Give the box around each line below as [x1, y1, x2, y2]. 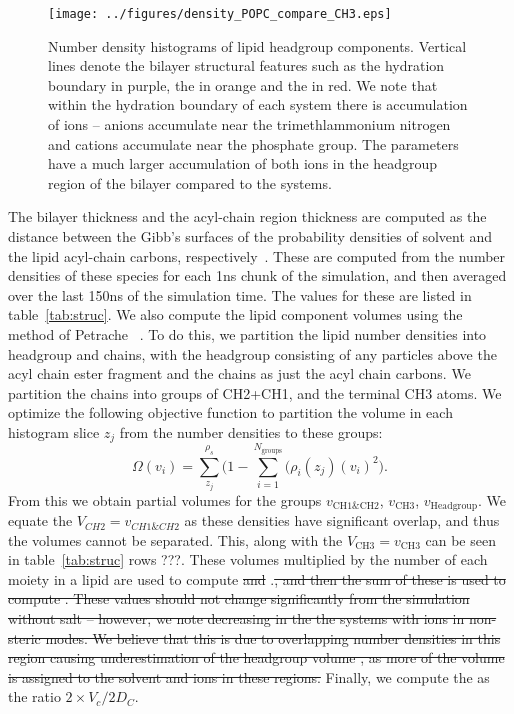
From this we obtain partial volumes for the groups [8, 489, 322, 510]
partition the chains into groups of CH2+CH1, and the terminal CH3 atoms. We [8, 382, 502, 403]
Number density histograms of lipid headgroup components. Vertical [48, 35, 467, 56]
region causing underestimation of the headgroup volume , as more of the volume [8, 647, 505, 668]
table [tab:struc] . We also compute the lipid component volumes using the [8, 304, 463, 325]
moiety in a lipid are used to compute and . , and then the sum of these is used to [8, 568, 506, 589]
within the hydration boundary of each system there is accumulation [48, 94, 468, 115]
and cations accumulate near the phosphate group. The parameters [48, 133, 459, 154]
